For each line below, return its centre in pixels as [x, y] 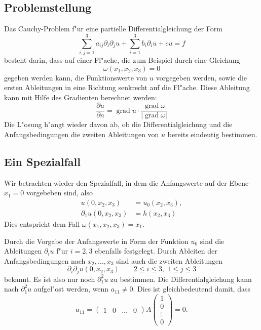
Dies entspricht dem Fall [42, 224]
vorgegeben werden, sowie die [201, 77]
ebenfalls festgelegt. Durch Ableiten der [156, 251]
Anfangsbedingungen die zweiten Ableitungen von [82, 134]
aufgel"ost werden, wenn [71, 289]
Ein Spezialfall [42, 161]
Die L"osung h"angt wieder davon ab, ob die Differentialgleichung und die [118, 124]
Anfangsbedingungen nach [45, 260]
